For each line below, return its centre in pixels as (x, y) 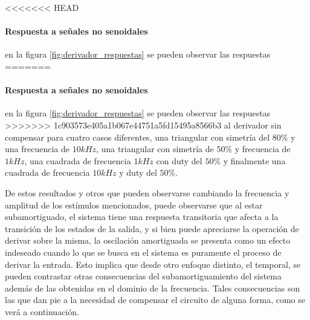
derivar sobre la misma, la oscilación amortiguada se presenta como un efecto (148, 240)
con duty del (179, 160)
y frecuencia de (263, 149)
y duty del (138, 172)
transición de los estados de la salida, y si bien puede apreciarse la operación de (152, 228)
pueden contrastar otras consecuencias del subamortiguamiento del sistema (143, 276)
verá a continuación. (42, 311)
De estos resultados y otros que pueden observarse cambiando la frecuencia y (147, 192)
